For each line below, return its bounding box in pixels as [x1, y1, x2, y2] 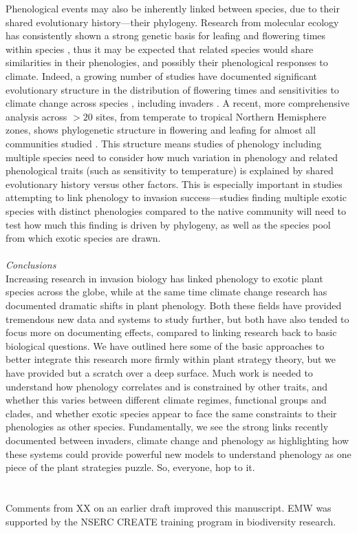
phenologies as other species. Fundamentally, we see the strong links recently [6, 419, 329, 434]
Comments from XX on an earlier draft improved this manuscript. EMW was [6, 500, 332, 514]
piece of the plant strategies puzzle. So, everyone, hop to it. [6, 460, 255, 474]
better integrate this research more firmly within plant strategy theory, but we [6, 352, 336, 366]
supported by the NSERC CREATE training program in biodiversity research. [6, 514, 336, 528]
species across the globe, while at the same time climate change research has [6, 284, 327, 299]
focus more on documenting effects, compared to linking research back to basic [6, 325, 337, 339]
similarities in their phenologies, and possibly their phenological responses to [6, 55, 328, 70]
